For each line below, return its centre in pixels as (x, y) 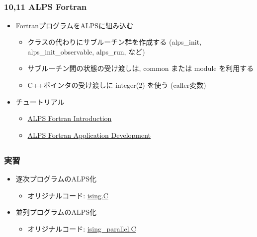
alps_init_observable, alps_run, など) (86, 51)
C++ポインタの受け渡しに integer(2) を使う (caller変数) (117, 85)
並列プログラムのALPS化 (56, 212)
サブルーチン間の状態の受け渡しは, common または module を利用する (141, 68)
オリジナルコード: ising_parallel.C (82, 228)
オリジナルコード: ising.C (68, 195)
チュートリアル (40, 101)
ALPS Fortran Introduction (70, 118)
